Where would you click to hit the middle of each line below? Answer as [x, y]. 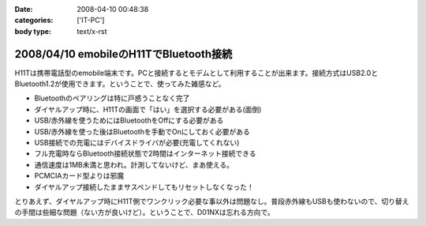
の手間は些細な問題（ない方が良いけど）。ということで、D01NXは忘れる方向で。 [145, 213]
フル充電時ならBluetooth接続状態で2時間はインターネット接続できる [145, 153]
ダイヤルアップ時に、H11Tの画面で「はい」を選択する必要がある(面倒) [148, 109]
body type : [33, 31]
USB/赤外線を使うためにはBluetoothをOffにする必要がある [129, 121]
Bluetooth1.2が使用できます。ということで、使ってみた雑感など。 [120, 84]
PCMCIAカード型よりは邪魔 [79, 176]
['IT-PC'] [91, 21]
